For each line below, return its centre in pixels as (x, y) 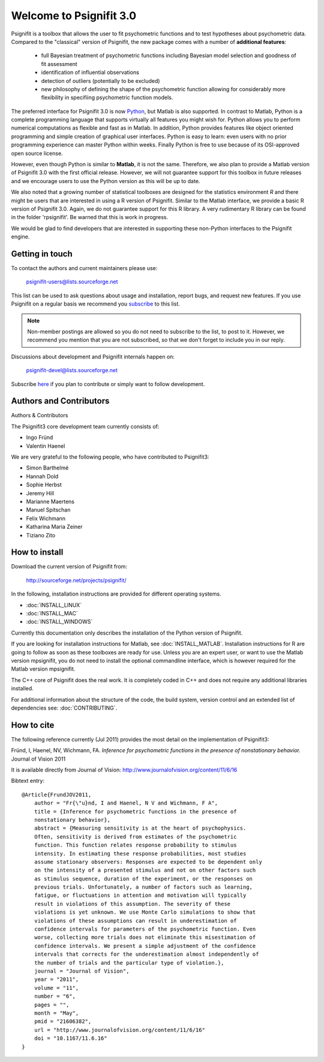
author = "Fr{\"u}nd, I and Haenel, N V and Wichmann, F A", (126, 803)
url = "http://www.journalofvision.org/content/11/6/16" (119, 1030)
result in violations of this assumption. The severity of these (132, 904)
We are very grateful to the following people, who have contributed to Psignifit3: (110, 457)
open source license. (37, 153)
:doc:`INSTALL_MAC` (52, 614)
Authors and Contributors (60, 401)
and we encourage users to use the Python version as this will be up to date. (106, 181)
